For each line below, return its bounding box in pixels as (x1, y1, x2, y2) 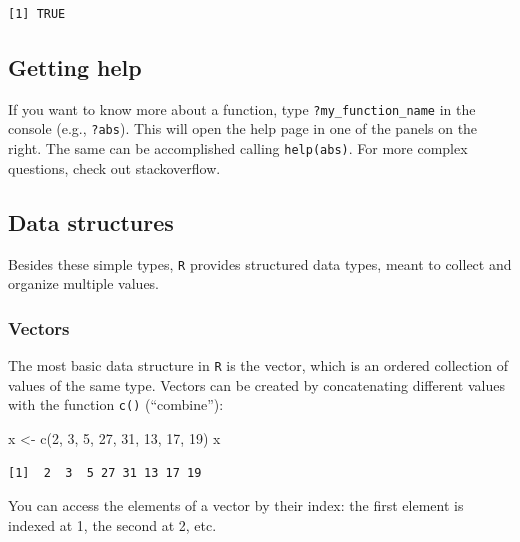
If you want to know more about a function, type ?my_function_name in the (8, 98, 476, 119)
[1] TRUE (8, 7, 66, 21)
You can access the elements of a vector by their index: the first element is (8, 495, 464, 516)
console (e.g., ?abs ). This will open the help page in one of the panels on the (8, 118, 478, 139)
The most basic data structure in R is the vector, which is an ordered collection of (8, 355, 509, 376)
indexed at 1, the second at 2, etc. (8, 514, 217, 535)
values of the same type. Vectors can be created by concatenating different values (8, 374, 505, 395)
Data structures (8, 206, 174, 237)
